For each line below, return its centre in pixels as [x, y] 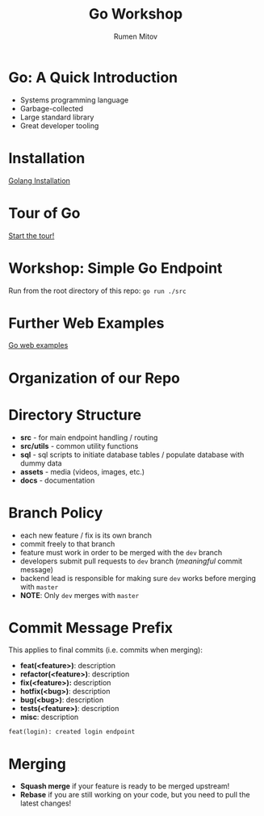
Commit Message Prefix [91, 628]
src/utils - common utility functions [79, 446]
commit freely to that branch [67, 544]
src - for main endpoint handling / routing [89, 437]
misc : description [49, 717]
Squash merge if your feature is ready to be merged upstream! [125, 786]
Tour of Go [44, 213]
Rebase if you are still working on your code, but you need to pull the [135, 795]
